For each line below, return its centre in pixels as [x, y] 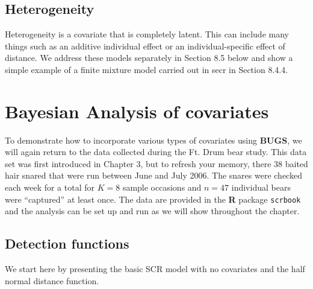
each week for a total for [50, 187]
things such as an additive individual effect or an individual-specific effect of [145, 46]
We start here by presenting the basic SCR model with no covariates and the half [155, 269]
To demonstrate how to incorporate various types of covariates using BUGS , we [153, 140]
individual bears [261, 187]
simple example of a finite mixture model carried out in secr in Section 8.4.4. [147, 69]
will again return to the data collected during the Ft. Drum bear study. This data [156, 152]
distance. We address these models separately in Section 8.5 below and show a [149, 58]
